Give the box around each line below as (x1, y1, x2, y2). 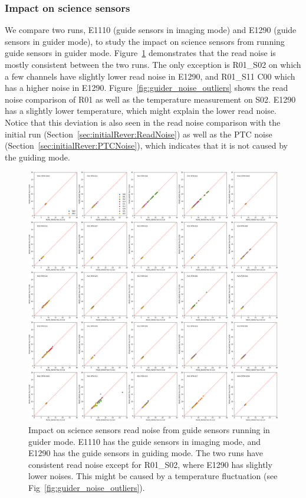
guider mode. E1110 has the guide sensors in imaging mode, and (28, 435, 261, 447)
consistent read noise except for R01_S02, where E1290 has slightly (28, 458, 272, 470)
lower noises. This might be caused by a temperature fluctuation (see (28, 470, 278, 482)
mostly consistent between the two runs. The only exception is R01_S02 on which (5, 58, 301, 70)
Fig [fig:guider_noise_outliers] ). (28, 481, 145, 493)
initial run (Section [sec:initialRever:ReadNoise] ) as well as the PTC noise (5, 127, 272, 140)
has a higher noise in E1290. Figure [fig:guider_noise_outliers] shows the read (5, 81, 288, 94)
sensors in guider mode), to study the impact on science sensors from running (5, 35, 285, 47)
